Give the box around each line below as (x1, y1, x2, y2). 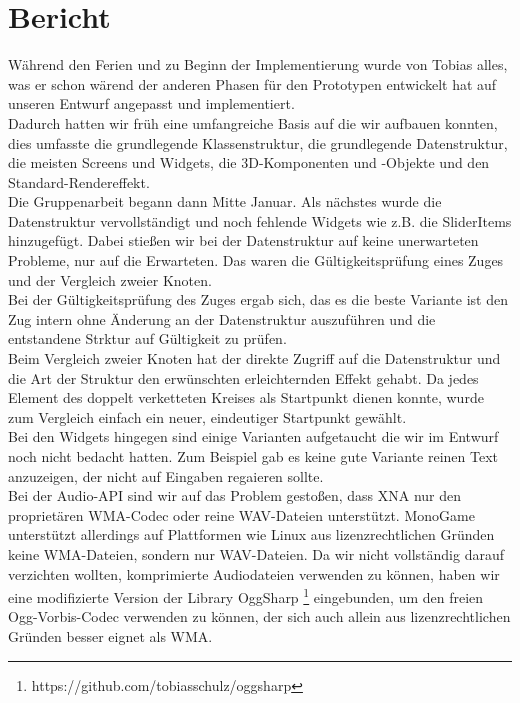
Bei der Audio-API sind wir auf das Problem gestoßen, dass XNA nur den (8, 485, 462, 506)
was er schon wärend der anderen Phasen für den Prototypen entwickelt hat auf (8, 73, 497, 94)
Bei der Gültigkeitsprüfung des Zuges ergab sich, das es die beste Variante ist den (8, 289, 508, 310)
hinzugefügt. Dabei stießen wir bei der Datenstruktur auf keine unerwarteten (8, 230, 479, 251)
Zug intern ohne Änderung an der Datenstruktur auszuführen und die (8, 308, 436, 329)
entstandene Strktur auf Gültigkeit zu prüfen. (8, 328, 287, 349)
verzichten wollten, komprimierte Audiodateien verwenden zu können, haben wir (8, 563, 500, 584)
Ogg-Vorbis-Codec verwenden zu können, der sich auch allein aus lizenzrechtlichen (8, 606, 511, 627)
